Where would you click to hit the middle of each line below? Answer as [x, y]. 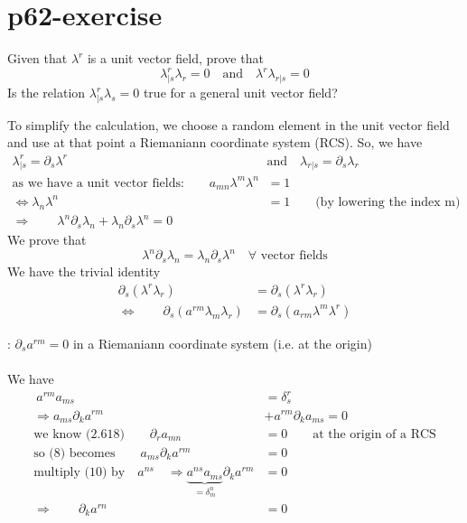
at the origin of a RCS [374, 434]
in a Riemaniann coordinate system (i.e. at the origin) [222, 343]
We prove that [47, 240]
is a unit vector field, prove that [175, 58]
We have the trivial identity [84, 271]
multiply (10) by [79, 473]
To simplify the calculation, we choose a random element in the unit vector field [229, 124]
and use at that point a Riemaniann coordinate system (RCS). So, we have [215, 142]
